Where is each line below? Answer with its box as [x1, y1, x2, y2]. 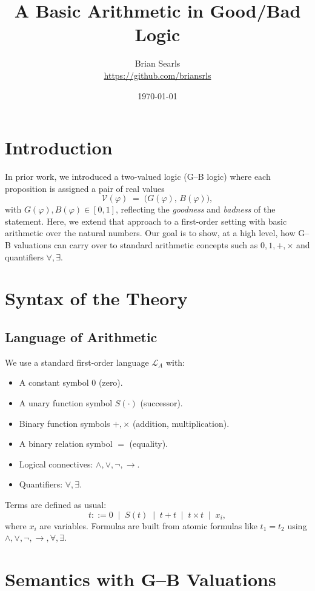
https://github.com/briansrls [104, 68, 211, 81]
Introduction [5, 135, 113, 160]
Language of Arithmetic [5, 327, 157, 346]
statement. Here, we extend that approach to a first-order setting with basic [5, 214, 287, 227]
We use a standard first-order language [5, 355, 149, 368]
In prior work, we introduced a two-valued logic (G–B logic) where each [5, 170, 271, 183]
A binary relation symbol [19, 437, 113, 450]
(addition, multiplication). [132, 417, 230, 429]
